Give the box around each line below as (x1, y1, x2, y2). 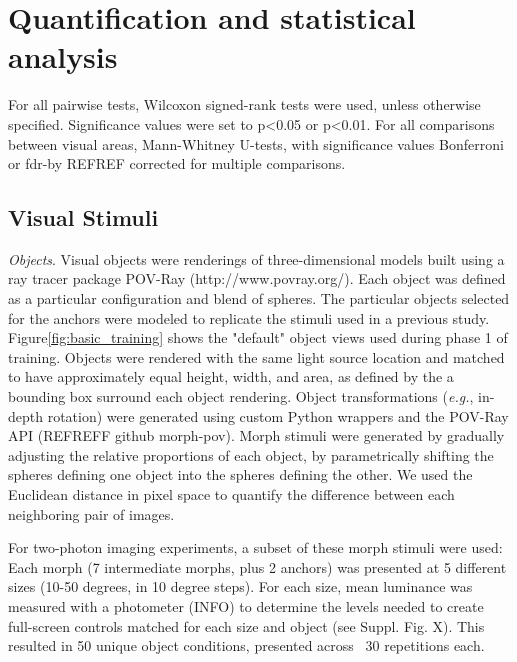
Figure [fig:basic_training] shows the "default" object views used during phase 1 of (8, 327, 508, 348)
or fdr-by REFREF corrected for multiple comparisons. (8, 153, 346, 174)
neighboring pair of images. (8, 503, 175, 524)
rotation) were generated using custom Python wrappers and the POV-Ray (47, 405, 509, 426)
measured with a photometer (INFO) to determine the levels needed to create (8, 595, 484, 616)
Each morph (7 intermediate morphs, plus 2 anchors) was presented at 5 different (8, 556, 507, 577)
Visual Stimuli (8, 202, 159, 233)
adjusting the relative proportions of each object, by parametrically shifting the (8, 444, 494, 465)
